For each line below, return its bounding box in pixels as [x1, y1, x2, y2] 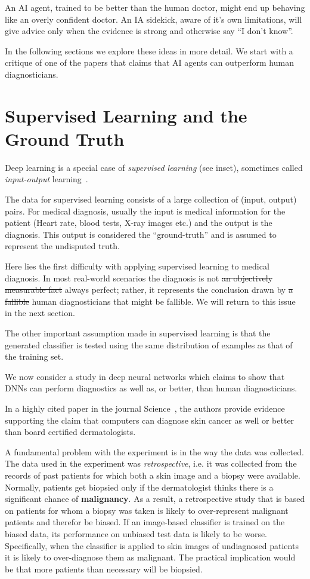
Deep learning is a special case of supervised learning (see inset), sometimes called [5, 161, 303, 173]
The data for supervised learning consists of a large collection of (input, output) [5, 193, 297, 206]
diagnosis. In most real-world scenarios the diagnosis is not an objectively [5, 271, 273, 284]
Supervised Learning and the [5, 103, 247, 127]
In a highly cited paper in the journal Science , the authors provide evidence [5, 402, 285, 414]
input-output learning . [5, 173, 88, 185]
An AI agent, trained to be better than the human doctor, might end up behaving [5, 1, 305, 13]
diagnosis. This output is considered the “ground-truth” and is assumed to [5, 228, 277, 240]
